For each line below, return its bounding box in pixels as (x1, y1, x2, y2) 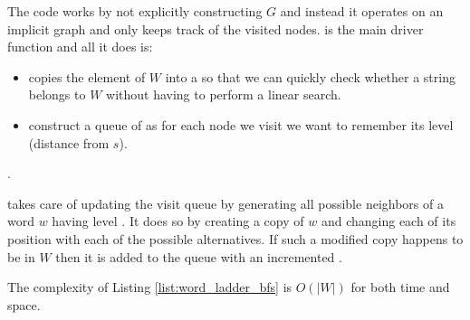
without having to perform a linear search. (106, 85, 341, 104)
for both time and (350, 278, 450, 296)
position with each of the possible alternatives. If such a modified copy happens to (7, 229, 464, 248)
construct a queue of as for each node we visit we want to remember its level (28, 115, 454, 134)
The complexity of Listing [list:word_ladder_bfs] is (7, 278, 293, 296)
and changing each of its (321, 212, 456, 231)
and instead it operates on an (280, 2, 444, 20)
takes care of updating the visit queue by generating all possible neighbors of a (7, 193, 444, 212)
